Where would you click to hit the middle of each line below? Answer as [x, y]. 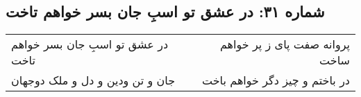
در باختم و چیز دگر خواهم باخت [276, 80]
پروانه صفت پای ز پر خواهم [285, 44]
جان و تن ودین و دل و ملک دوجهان [93, 80]
